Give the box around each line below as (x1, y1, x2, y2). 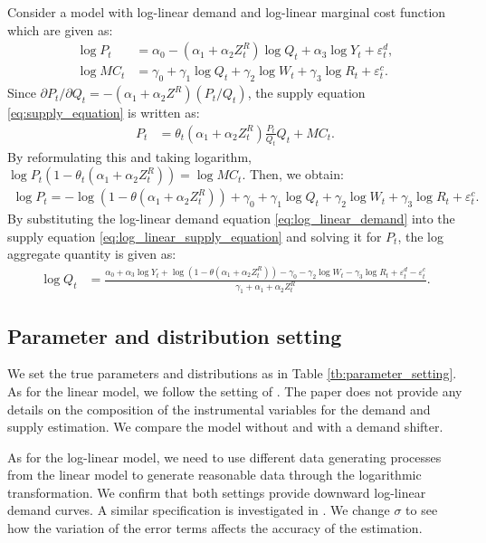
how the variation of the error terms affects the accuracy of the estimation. (7, 519, 423, 538)
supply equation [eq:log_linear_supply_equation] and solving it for (7, 226, 382, 245)
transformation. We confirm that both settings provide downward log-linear (7, 482, 426, 501)
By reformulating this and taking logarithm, (7, 147, 252, 166)
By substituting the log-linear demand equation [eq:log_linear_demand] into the (7, 209, 455, 228)
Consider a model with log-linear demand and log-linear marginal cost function (7, 3, 446, 21)
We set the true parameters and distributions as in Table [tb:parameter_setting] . (7, 364, 457, 383)
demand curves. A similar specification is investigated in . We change (7, 500, 390, 519)
